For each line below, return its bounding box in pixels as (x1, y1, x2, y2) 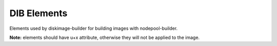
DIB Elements (9, 8, 68, 19)
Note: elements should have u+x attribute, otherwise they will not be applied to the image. (9, 34, 200, 40)
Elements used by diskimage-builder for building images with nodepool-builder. (9, 25, 178, 31)
